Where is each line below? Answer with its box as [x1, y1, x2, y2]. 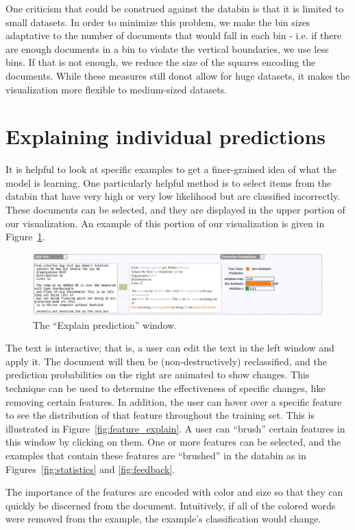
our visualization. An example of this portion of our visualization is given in [5, 216, 325, 230]
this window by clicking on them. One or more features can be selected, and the [5, 435, 341, 449]
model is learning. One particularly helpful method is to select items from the [5, 175, 332, 189]
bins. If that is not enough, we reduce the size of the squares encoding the [5, 55, 316, 69]
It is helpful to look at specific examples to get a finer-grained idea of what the [5, 162, 336, 176]
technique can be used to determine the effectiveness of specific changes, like [5, 381, 326, 395]
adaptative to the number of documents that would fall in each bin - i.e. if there [5, 28, 342, 43]
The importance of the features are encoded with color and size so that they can [5, 485, 343, 499]
